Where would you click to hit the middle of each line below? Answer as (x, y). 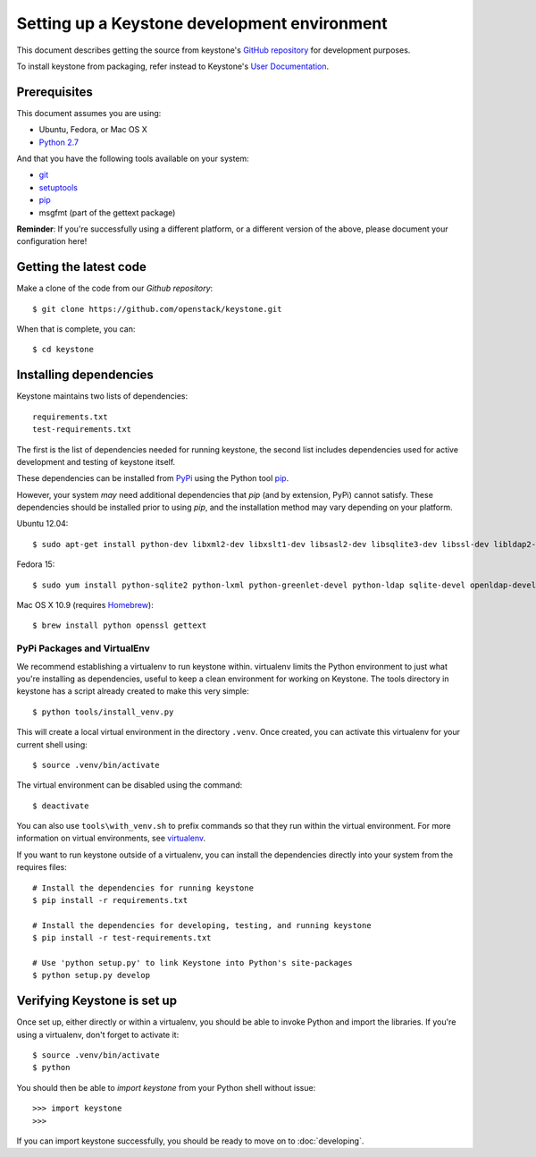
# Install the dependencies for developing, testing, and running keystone (202, 925)
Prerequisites (54, 92)
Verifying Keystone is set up (97, 1001)
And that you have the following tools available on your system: (133, 159)
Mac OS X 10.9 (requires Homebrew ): (85, 605)
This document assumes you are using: (89, 113)
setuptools (58, 187)
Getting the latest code (82, 267)
